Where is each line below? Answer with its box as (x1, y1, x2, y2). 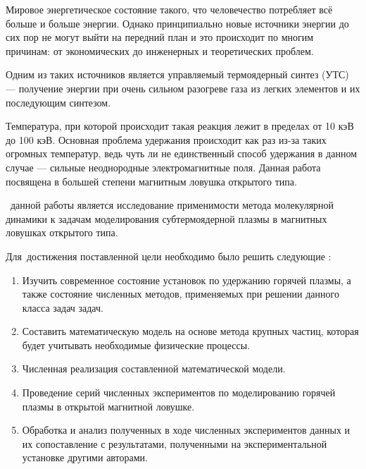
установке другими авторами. (22, 450, 148, 465)
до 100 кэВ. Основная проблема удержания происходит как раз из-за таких (6, 132, 327, 147)
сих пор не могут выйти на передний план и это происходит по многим (6, 30, 314, 44)
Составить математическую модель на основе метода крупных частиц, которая (22, 324, 359, 339)
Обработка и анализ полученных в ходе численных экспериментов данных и (22, 422, 351, 437)
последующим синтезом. (6, 95, 111, 109)
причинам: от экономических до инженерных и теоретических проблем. (6, 43, 314, 58)
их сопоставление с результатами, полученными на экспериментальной (22, 436, 327, 451)
